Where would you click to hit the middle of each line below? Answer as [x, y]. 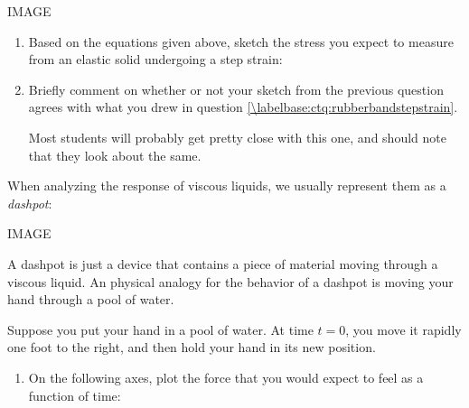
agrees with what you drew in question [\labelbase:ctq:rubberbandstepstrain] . [243, 107]
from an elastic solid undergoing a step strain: [155, 59]
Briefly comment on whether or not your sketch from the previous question [236, 89]
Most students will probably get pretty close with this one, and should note [237, 137]
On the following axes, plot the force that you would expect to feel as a [226, 377]
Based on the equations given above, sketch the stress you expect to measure [241, 41]
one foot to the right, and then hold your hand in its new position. [192, 347]
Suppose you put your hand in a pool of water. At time [160, 329]
